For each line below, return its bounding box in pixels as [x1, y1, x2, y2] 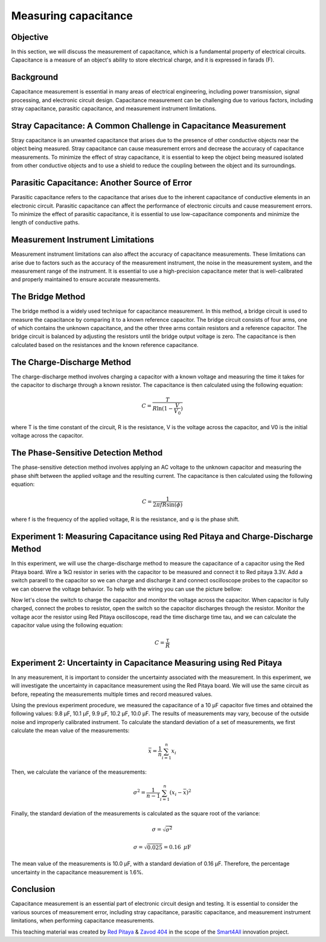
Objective [11, 32, 49, 42]
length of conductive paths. [11, 219, 80, 226]
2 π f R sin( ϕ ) [153, 501, 183, 508]
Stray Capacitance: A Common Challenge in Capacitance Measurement [11, 121, 286, 131]
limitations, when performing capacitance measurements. [11, 917, 155, 924]
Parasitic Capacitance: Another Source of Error [11, 178, 193, 188]
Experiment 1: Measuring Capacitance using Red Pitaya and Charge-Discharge [11, 531, 313, 541]
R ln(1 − [152, 405, 173, 412]
